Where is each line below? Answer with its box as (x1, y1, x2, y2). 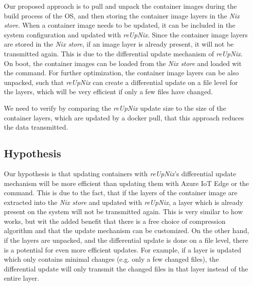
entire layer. (4, 273, 39, 283)
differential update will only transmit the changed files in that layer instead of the (4, 263, 248, 273)
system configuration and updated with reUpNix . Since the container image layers (4, 29, 248, 39)
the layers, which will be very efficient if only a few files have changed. (4, 86, 213, 97)
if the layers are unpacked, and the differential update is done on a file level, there (4, 235, 248, 245)
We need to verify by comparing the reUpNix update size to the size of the (4, 102, 226, 113)
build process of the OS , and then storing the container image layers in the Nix (4, 10, 240, 20)
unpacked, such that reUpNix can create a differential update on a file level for (4, 77, 238, 87)
